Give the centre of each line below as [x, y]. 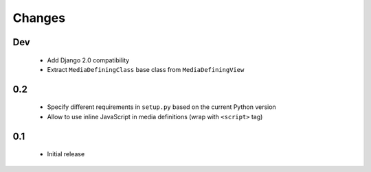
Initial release [66, 154]
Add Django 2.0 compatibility [88, 60]
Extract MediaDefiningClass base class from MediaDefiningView [146, 69]
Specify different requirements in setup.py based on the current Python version [161, 107]
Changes [39, 18]
